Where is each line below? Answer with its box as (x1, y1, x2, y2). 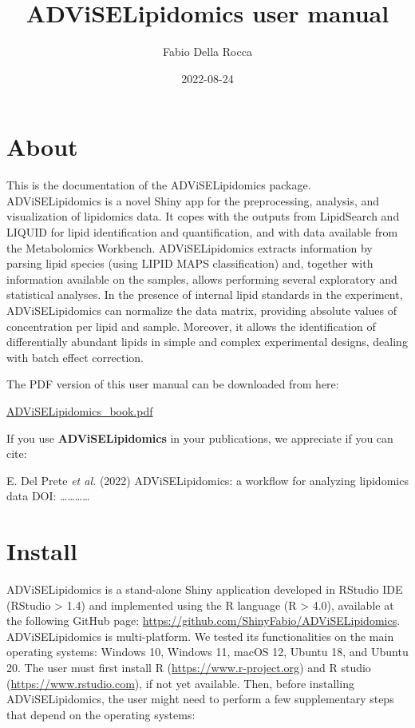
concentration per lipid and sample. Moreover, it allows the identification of (6, 317, 376, 334)
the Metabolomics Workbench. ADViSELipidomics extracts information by (6, 239, 373, 256)
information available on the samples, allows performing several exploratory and (6, 270, 397, 287)
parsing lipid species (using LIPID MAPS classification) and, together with (6, 255, 373, 272)
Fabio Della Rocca (163, 43, 252, 60)
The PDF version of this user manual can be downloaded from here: (6, 376, 339, 392)
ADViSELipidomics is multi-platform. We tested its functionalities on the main (6, 627, 394, 644)
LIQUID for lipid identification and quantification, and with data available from (6, 224, 398, 241)
